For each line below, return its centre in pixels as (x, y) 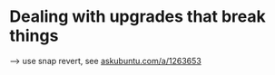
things (34, 36)
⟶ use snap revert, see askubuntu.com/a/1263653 (105, 61)
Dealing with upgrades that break (137, 17)
